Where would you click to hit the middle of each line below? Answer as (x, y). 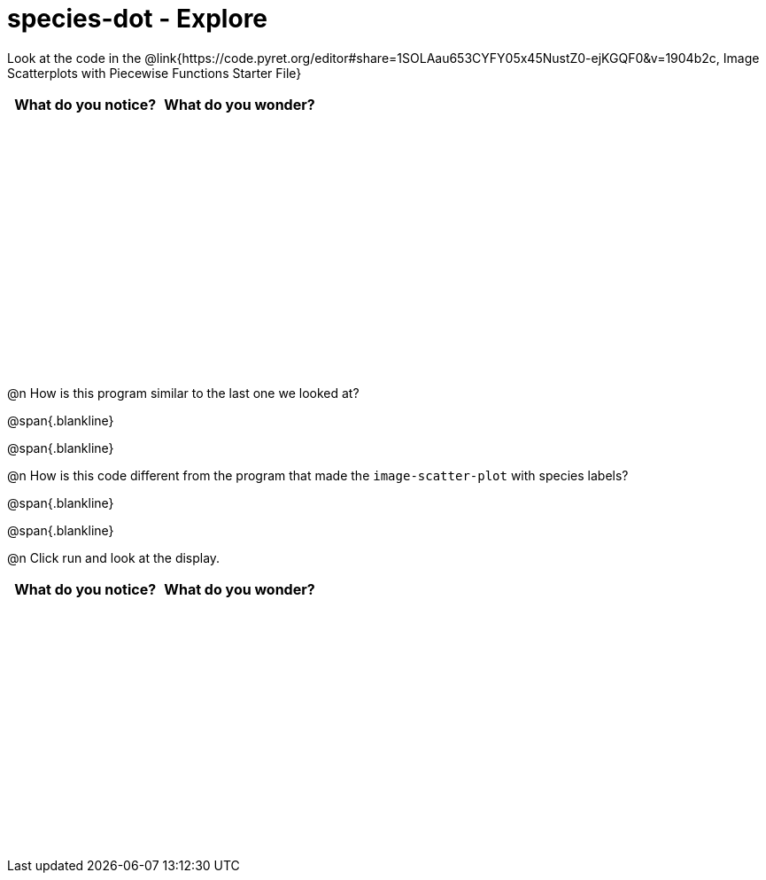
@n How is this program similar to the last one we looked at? (183, 393)
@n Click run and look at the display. (114, 557)
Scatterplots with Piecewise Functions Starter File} (155, 73)
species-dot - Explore (138, 19)
